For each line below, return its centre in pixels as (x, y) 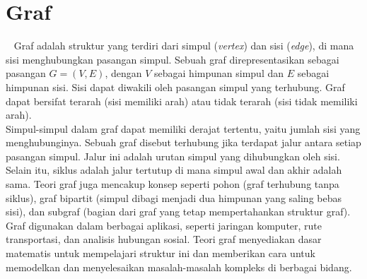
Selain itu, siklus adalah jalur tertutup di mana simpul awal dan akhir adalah (174, 170)
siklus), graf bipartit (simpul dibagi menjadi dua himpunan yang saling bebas (174, 197)
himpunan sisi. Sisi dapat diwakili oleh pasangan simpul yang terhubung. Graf (175, 87)
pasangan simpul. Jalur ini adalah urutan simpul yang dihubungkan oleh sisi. (173, 156)
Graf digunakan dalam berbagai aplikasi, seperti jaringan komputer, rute (164, 225)
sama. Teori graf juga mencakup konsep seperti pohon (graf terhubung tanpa (173, 184)
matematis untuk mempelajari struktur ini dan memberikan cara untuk (161, 253)
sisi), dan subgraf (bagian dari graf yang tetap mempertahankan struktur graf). (178, 212)
